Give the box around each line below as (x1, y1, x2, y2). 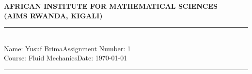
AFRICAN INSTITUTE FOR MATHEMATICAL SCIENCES (4, 1, 218, 11)
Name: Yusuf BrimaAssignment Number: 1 (4, 43, 131, 53)
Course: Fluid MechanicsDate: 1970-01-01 (4, 53, 127, 63)
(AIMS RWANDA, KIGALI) (4, 10, 103, 20)
